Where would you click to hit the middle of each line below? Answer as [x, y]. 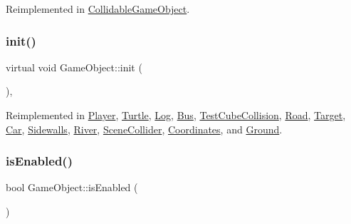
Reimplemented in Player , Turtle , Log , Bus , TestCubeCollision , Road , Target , [176, 115]
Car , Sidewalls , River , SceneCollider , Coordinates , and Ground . [144, 129]
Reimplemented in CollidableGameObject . [98, 9]
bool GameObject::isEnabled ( [72, 187]
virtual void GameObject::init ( [74, 67]
